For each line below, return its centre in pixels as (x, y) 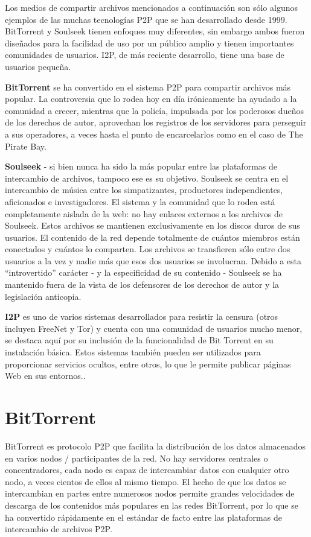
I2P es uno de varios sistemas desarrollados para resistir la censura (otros (142, 316)
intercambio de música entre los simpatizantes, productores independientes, (144, 190)
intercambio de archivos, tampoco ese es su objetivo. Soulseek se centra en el (147, 178)
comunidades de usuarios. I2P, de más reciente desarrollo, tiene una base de (145, 55)
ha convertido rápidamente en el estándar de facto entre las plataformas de (143, 517)
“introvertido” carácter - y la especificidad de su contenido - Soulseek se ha (143, 272)
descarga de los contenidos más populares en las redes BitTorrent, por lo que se (152, 505)
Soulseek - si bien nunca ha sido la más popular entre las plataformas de (141, 166)
